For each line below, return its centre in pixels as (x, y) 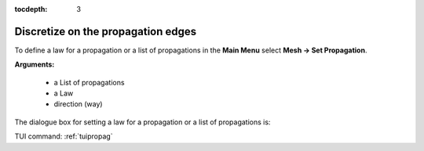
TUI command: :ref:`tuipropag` (64, 136)
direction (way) (78, 104)
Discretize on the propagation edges (106, 31)
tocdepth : (31, 9)
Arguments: (35, 65)
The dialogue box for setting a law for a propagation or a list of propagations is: (143, 122)
